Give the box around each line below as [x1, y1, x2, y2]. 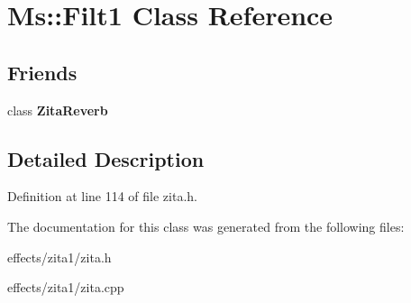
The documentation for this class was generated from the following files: [7, 216, 405, 235]
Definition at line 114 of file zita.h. [7, 187, 197, 206]
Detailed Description [7, 144, 205, 172]
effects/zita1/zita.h [7, 247, 112, 266]
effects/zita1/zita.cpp [7, 278, 124, 297]
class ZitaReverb [7, 100, 108, 119]
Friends [7, 58, 78, 86]
